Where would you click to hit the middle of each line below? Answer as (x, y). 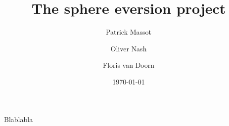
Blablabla (19, 119)
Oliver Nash (129, 48)
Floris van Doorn (128, 65)
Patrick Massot (129, 32)
